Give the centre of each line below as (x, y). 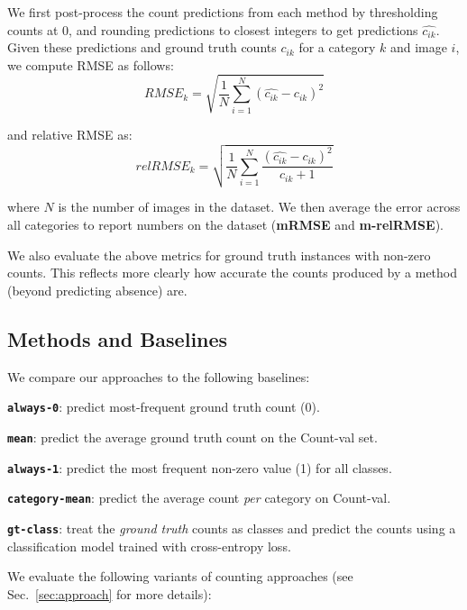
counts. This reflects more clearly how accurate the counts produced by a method (233, 273)
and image (418, 47)
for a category (337, 47)
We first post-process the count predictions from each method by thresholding (223, 12)
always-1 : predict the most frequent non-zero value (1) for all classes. (200, 467)
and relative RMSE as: (70, 134)
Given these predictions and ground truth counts (142, 47)
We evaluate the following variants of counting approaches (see (180, 576)
